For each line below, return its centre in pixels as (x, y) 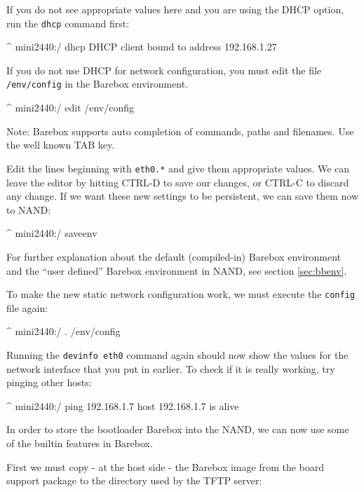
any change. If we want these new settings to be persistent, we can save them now (183, 196)
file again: (27, 307)
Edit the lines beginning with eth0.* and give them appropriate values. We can (178, 168)
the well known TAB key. (61, 145)
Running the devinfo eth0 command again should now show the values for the (177, 354)
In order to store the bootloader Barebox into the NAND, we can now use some (178, 429)
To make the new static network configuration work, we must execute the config (181, 294)
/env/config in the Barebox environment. (97, 84)
